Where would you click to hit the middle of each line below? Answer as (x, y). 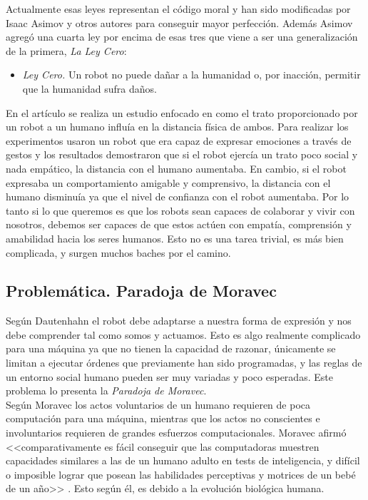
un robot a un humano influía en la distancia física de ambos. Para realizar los (177, 127)
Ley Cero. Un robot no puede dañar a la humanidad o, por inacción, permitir (191, 75)
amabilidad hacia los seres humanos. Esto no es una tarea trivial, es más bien (175, 238)
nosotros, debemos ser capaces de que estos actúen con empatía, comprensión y (179, 224)
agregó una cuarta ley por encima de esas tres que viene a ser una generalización (182, 37)
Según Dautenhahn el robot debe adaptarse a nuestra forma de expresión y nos (179, 321)
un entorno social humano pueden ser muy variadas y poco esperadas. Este (169, 376)
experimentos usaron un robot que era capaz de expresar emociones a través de (179, 140)
